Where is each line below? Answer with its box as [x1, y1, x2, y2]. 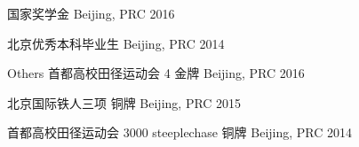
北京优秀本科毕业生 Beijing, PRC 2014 [7, 34, 225, 52]
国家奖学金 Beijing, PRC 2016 [7, 4, 175, 22]
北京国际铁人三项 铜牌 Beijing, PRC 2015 [7, 93, 242, 112]
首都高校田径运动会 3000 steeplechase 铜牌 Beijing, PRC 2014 [7, 123, 353, 142]
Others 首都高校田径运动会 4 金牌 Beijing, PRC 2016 [7, 64, 305, 82]
